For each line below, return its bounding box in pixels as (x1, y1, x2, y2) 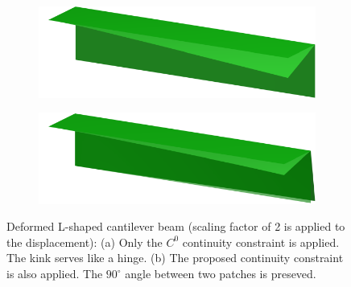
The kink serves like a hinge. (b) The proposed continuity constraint (6, 249, 344, 266)
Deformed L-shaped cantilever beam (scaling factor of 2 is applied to (6, 218, 345, 235)
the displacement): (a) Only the (6, 233, 163, 250)
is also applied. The (6, 265, 103, 282)
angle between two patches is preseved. (125, 265, 316, 282)
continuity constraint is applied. (182, 233, 340, 250)
